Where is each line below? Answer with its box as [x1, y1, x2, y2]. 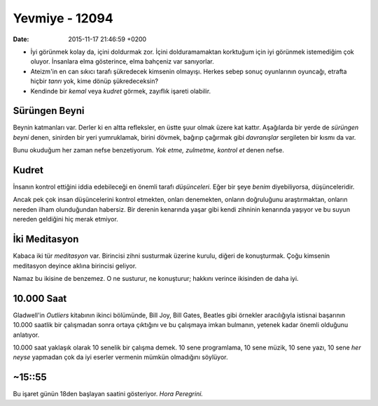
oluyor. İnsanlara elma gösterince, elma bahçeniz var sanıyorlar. [30, 57, 214, 66]
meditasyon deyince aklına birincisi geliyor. [13, 261, 137, 270]
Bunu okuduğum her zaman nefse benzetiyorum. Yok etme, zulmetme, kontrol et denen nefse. [13, 146, 285, 154]
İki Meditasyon [13, 233, 79, 245]
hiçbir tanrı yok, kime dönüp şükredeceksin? [30, 77, 159, 85]
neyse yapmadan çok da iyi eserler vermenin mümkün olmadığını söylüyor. [13, 353, 228, 361]
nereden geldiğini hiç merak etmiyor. [13, 215, 118, 224]
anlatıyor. [13, 331, 40, 339]
